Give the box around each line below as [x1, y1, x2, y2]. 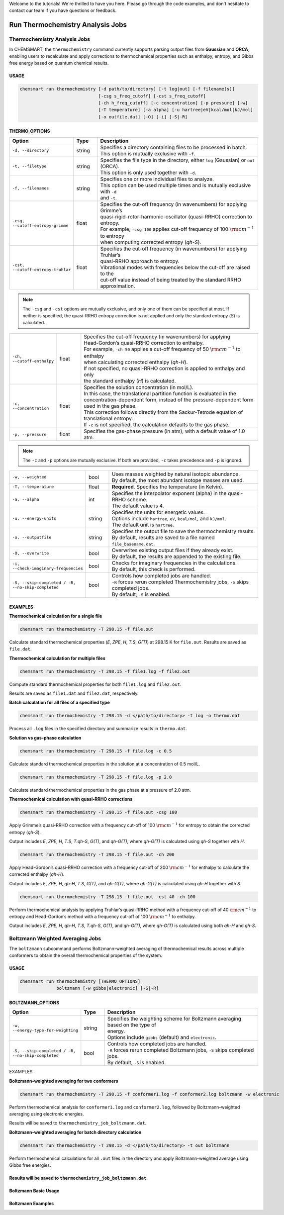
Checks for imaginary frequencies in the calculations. [112, 560, 237, 566]
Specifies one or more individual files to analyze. [100, 176, 214, 183]
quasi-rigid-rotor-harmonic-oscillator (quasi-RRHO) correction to [100, 213, 252, 220]
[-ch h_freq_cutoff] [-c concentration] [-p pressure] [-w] [98, 100, 248, 106]
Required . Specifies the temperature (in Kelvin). [112, 483, 224, 490]
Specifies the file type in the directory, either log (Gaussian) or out [100, 157, 255, 164]
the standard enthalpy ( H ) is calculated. [84, 377, 176, 384]
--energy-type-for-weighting [12, 1028, 79, 1033]
